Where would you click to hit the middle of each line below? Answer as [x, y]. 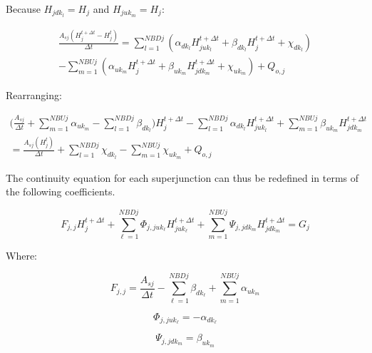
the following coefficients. [61, 191]
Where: [21, 255]
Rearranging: [34, 95]
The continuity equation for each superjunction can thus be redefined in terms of [182, 177]
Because [23, 9]
